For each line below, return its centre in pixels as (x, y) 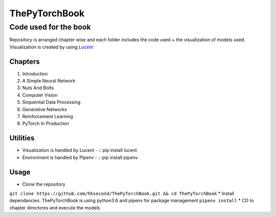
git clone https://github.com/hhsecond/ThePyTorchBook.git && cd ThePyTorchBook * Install (122, 194)
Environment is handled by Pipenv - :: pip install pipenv (80, 157)
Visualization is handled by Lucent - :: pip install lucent (80, 150)
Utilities (22, 138)
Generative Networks (45, 109)
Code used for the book (50, 27)
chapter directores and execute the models (55, 208)
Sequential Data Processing (51, 102)
